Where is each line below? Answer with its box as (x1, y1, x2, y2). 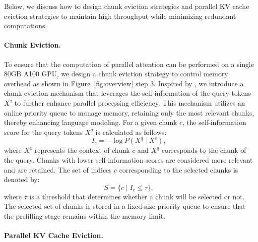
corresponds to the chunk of (161, 145, 246, 155)
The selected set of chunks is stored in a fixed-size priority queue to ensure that (4, 201, 246, 211)
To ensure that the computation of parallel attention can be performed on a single (4, 59, 254, 69)
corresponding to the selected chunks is (119, 164, 238, 175)
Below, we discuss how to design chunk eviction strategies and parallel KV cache (4, 1, 249, 11)
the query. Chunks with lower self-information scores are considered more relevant (4, 154, 253, 165)
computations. (4, 20, 47, 31)
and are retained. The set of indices (4, 164, 112, 175)
